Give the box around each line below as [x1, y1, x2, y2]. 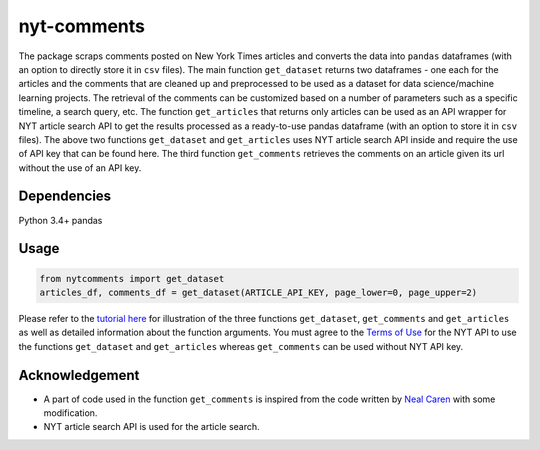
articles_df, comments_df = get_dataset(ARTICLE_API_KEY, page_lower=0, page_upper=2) [39, 286, 478, 298]
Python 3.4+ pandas [18, 214, 103, 226]
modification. [43, 407, 98, 419]
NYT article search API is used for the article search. [43, 421, 260, 433]
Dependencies [18, 188, 112, 205]
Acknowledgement [18, 366, 140, 384]
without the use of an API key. [18, 161, 142, 174]
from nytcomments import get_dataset [39, 273, 225, 284]
